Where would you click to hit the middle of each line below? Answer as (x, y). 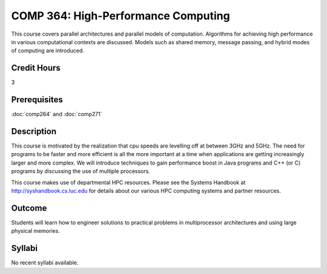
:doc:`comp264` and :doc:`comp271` (57, 114)
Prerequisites (37, 100)
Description (34, 131)
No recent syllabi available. (45, 263)
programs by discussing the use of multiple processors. (81, 171)
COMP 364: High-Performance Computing (121, 16)
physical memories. (36, 231)
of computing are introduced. (48, 51)
